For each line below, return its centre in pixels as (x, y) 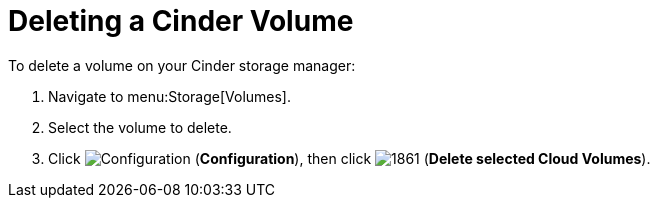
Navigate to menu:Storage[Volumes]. (170, 96)
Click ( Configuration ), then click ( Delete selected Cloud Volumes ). (349, 158)
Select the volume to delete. (140, 127)
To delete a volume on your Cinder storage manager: (182, 65)
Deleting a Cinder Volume (181, 21)
